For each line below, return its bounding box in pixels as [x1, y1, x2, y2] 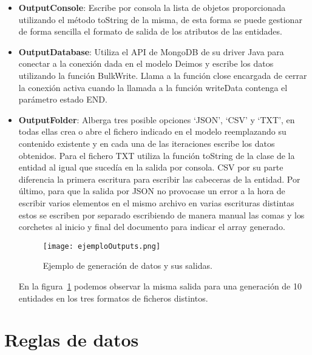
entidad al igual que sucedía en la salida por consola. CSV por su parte [18, 161, 283, 174]
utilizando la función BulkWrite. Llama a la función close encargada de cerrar [18, 69, 307, 81]
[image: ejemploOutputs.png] [42, 242, 161, 251]
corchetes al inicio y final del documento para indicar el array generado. [18, 220, 285, 233]
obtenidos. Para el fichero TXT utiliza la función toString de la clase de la [18, 149, 295, 161]
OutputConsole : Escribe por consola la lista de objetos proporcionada [18, 1, 286, 13]
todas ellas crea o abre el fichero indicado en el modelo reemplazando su [18, 125, 287, 138]
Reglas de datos [4, 327, 139, 352]
